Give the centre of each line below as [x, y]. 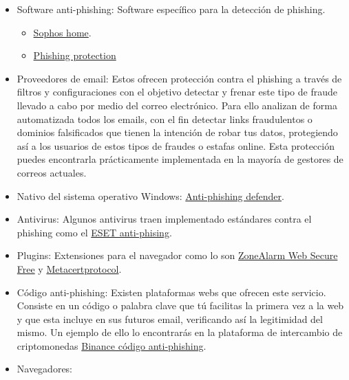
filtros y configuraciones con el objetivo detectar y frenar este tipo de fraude [177, 92]
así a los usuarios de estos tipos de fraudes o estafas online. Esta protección [176, 145]
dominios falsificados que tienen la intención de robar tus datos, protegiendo [177, 132]
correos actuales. [52, 172]
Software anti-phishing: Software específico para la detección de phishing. [171, 9]
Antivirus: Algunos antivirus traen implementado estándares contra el [164, 219]
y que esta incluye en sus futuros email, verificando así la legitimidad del [170, 318]
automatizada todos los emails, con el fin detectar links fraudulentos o [165, 119]
